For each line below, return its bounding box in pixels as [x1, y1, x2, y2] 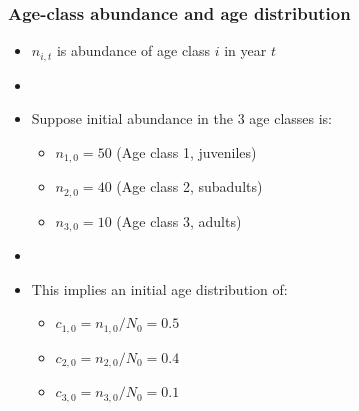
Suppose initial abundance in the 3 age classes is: [31, 108, 333, 129]
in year [224, 40, 267, 61]
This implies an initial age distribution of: [31, 278, 288, 299]
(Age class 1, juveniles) [116, 141, 257, 162]
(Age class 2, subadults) [116, 176, 263, 197]
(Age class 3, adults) [116, 210, 242, 231]
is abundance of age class [56, 40, 211, 61]
